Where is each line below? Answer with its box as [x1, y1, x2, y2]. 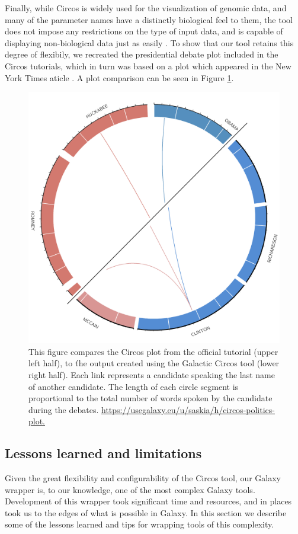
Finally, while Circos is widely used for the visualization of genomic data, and [5, 2, 287, 14]
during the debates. [28, 403, 99, 415]
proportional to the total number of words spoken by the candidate [28, 392, 273, 404]
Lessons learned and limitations [5, 444, 202, 462]
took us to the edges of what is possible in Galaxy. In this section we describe [5, 506, 287, 519]
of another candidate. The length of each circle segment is [28, 380, 239, 392]
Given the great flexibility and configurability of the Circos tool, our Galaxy [5, 472, 281, 484]
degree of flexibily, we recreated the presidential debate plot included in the [5, 48, 278, 60]
